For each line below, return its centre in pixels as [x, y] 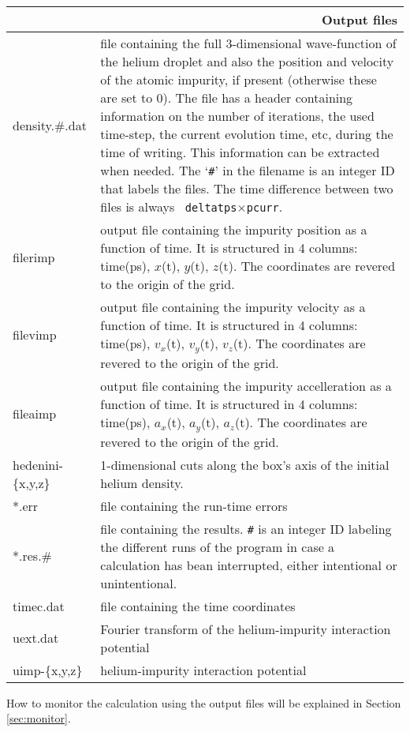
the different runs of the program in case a [218, 546]
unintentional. [139, 583]
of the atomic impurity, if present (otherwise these [239, 79]
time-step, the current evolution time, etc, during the [247, 134]
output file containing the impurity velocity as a [233, 307]
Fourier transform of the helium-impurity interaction [246, 629]
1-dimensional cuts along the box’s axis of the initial [245, 464]
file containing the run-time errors [194, 505]
